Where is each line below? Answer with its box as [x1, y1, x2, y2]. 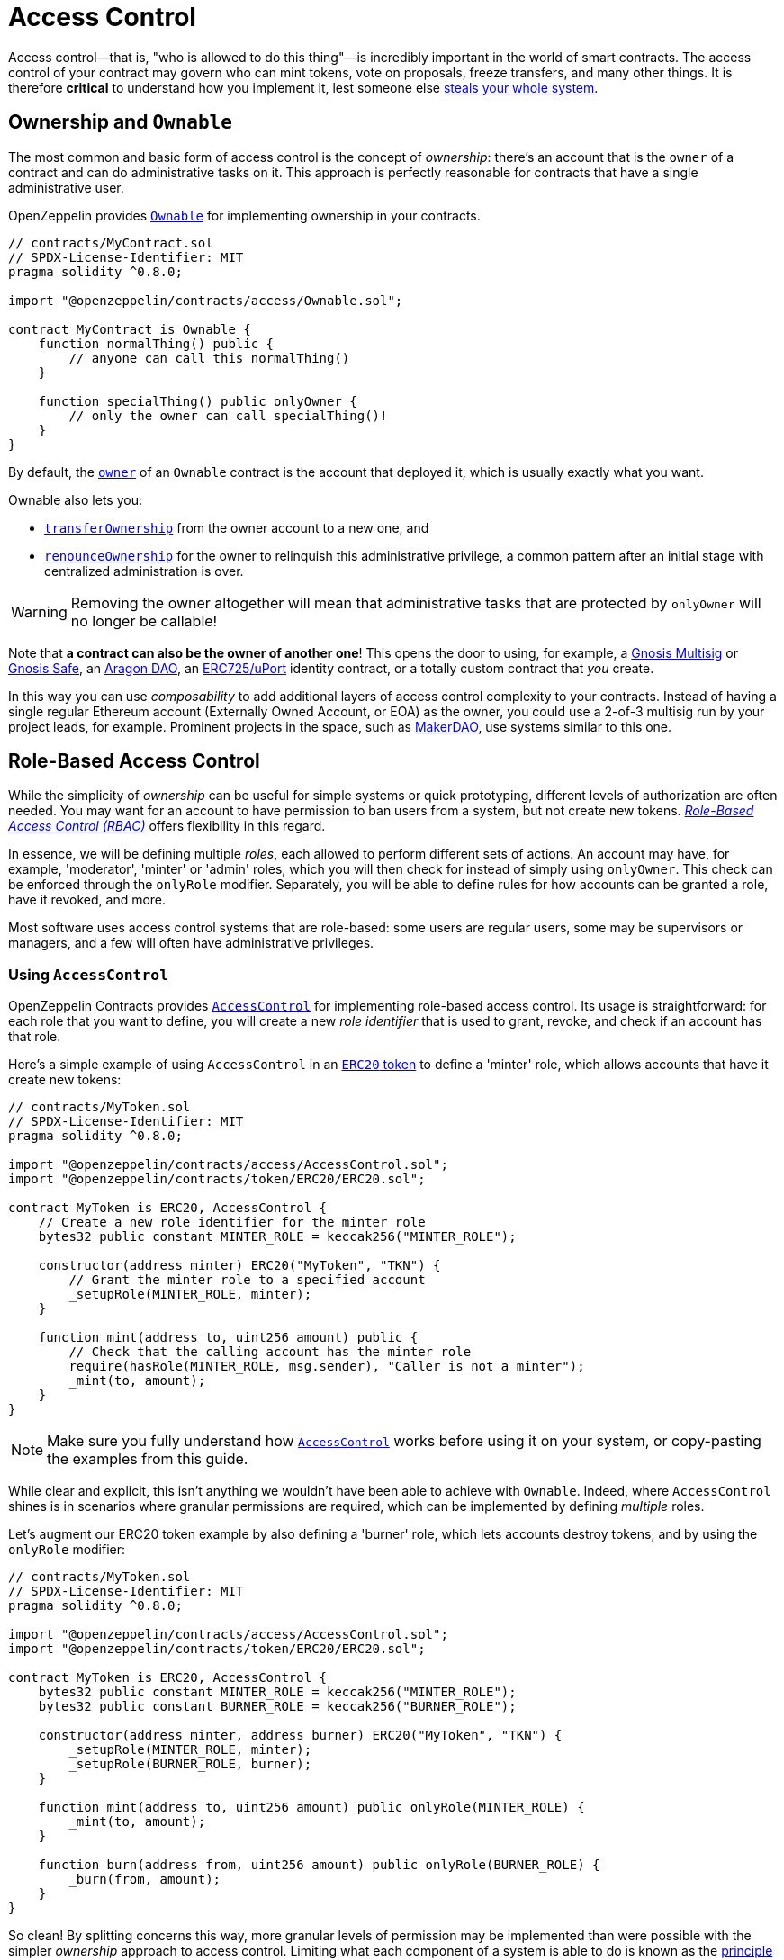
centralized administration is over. [44, 562, 244, 579]
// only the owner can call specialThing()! [68, 408, 388, 423]
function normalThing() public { [38, 336, 275, 351]
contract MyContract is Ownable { [8, 321, 251, 337]
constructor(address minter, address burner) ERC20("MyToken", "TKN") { [38, 1728, 563, 1743]
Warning [11, 602, 68, 621]
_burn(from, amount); [68, 1872, 221, 1887]
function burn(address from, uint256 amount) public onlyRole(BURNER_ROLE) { [38, 1857, 600, 1873]
